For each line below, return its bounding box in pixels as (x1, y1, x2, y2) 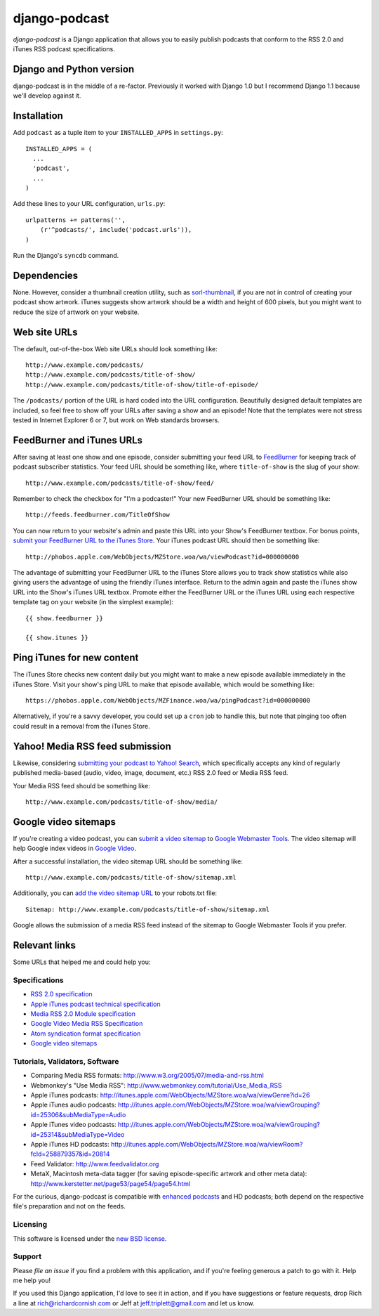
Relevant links (13, 939, 77, 951)
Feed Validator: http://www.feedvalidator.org (30, 1159, 159, 1168)
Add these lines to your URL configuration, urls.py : (13, 200, 166, 208)
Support (13, 1251, 42, 1261)
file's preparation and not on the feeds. (13, 1202, 126, 1211)
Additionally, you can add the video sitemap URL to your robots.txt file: (13, 889, 218, 897)
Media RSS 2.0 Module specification (30, 1009, 136, 1018)
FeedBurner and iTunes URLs (13, 434, 143, 446)
